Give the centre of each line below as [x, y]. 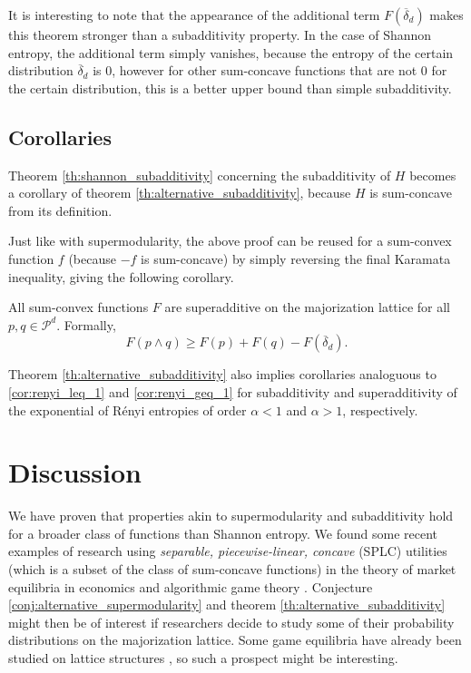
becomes [433, 175]
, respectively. [380, 410]
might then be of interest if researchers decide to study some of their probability [231, 622]
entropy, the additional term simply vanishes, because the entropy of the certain [231, 52]
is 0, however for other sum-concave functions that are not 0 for [270, 70]
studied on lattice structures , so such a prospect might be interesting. [203, 657]
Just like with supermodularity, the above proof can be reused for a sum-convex [230, 241]
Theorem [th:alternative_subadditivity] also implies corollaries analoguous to [222, 374]
